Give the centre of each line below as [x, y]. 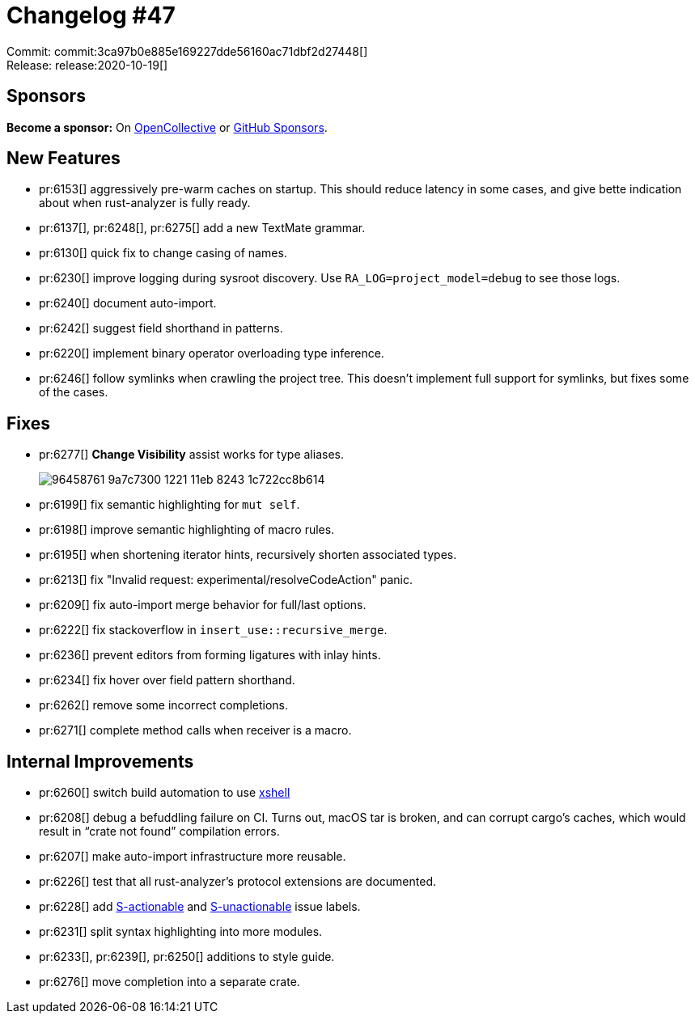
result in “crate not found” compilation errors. [159, 832]
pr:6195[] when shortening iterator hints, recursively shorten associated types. [248, 555]
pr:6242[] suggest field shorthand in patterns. [161, 328]
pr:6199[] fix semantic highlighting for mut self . [170, 505]
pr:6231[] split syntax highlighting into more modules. [181, 932]
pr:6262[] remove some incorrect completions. [163, 705]
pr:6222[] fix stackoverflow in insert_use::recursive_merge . [213, 630]
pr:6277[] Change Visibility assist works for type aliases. [191, 455]
